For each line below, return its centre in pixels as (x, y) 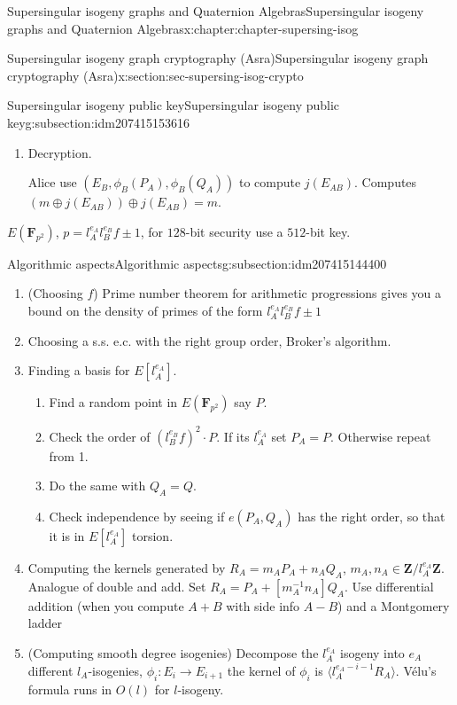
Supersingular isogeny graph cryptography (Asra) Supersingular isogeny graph (218, 58)
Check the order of (100, 436)
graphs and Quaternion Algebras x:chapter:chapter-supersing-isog (183, 28)
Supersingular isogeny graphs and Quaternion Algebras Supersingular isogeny (216, 11)
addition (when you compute (106, 605)
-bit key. (328, 231)
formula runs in (70, 689)
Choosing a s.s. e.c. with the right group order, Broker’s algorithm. (209, 340)
